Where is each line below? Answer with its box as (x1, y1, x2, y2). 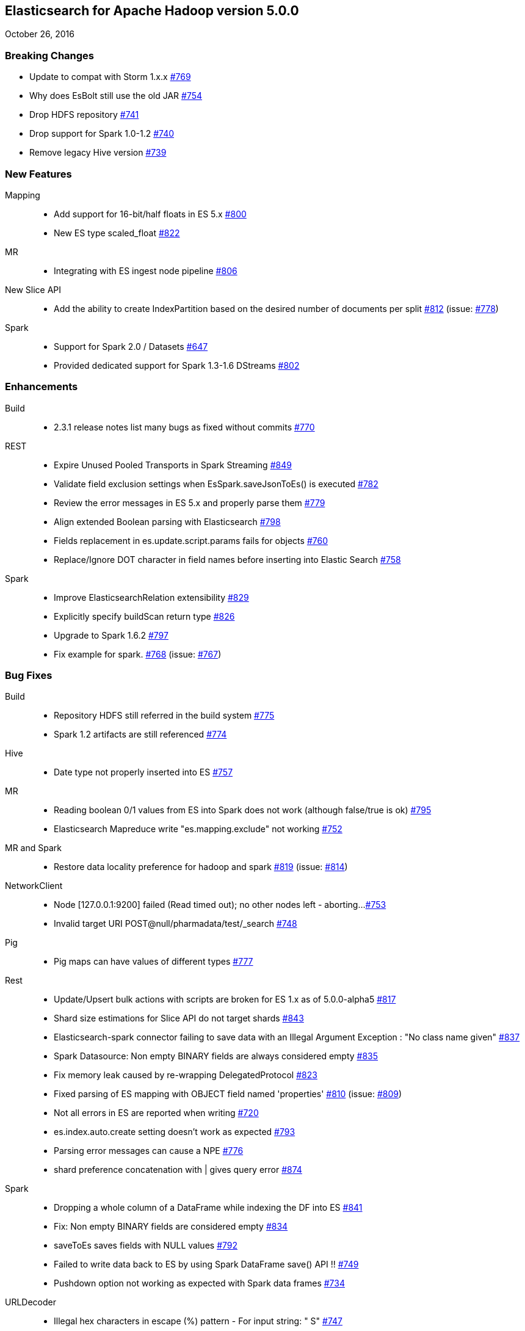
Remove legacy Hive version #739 (29, 147, 167, 158)
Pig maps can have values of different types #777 (54, 956, 253, 967)
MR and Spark (5, 843, 62, 854)
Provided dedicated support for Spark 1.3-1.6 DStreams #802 (54, 360, 300, 371)
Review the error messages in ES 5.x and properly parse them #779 (54, 497, 325, 508)
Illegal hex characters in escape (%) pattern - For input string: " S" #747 (54, 1316, 342, 1327)
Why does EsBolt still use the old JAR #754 (29, 90, 203, 101)
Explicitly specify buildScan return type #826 (54, 611, 235, 622)
